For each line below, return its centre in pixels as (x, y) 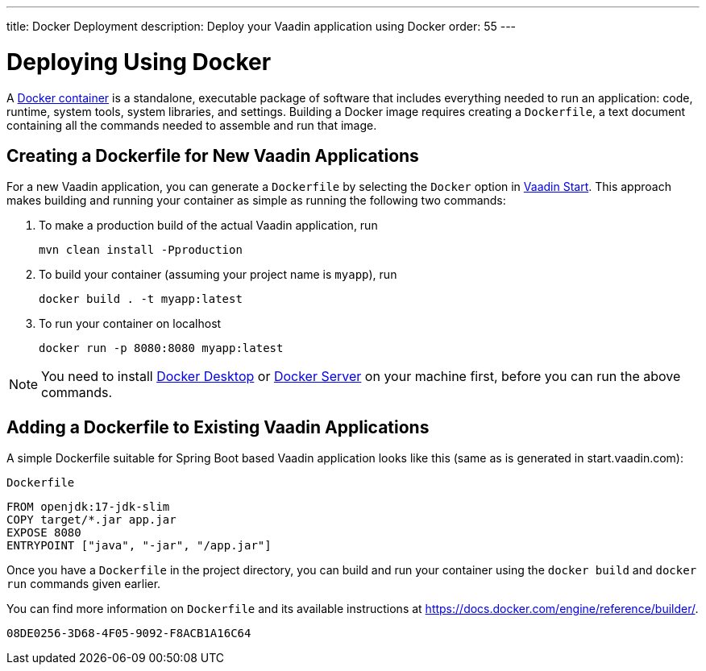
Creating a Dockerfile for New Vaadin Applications (213, 155)
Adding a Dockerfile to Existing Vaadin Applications (218, 427)
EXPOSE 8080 (44, 533)
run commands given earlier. (84, 584)
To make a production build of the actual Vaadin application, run (208, 226)
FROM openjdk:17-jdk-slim (88, 507)
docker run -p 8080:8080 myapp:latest (161, 348)
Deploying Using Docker (139, 62)
